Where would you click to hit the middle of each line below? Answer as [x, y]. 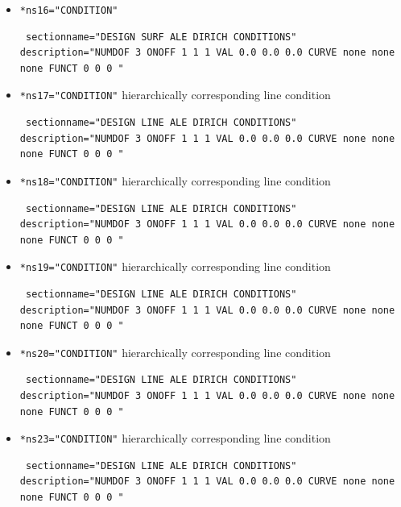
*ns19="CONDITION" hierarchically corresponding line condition [175, 266]
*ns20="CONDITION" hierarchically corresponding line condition [175, 352]
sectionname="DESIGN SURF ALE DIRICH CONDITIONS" [161, 37]
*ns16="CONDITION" [69, 10]
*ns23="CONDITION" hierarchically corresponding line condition [175, 438]
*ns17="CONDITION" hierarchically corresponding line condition [175, 95]
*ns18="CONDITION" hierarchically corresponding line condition [175, 180]
